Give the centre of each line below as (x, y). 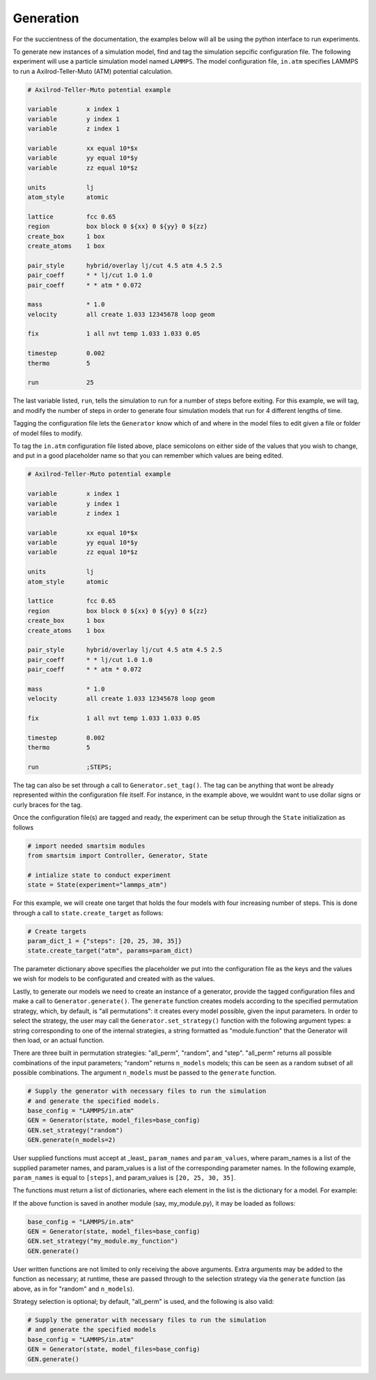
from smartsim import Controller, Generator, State (118, 855)
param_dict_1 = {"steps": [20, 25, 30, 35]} (105, 941)
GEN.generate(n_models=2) (72, 1140)
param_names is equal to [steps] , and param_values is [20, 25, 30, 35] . (124, 1177)
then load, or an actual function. (58, 1040)
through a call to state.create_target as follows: (88, 913)
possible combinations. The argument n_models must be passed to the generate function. (144, 1073)
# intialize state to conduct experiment (99, 875)
